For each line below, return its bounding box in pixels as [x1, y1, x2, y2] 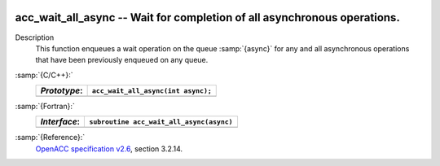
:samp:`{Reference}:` [15, 133, 86, 142]
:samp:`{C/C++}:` [15, 70, 73, 80]
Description [15, 33, 55, 42]
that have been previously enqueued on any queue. [35, 55, 209, 65]
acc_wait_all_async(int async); [91, 86, 212, 95]
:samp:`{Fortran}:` [15, 102, 75, 111]
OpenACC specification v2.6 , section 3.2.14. [35, 143, 183, 154]
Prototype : [40, 85, 83, 97]
